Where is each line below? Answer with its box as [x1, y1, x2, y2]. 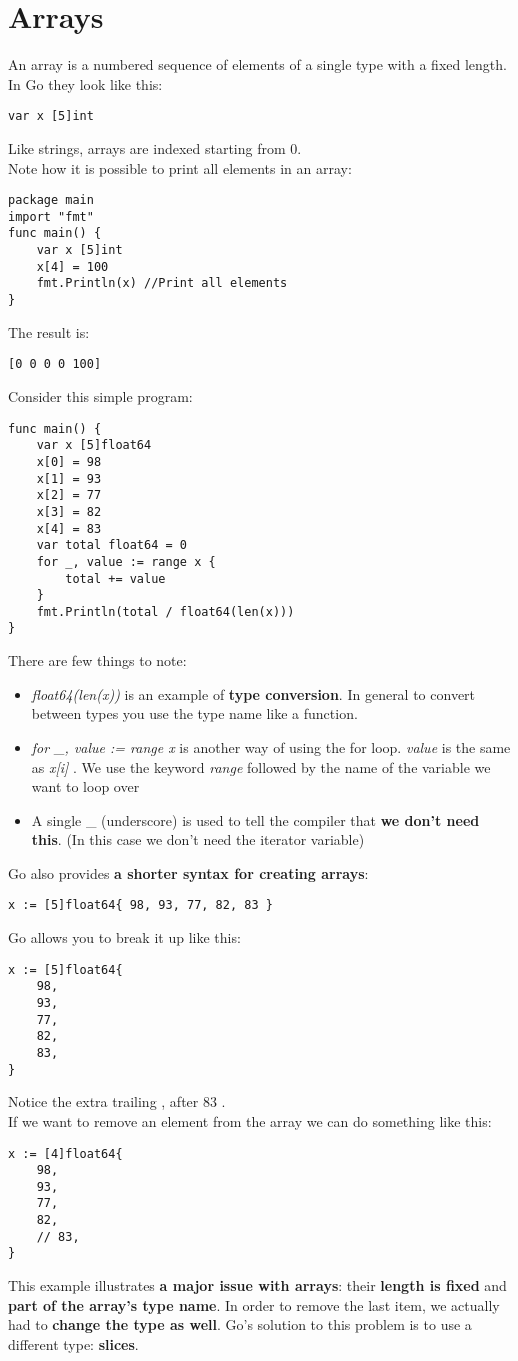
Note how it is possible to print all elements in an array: [8, 157, 352, 178]
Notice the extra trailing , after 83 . [8, 1091, 226, 1112]
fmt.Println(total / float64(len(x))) [36, 604, 295, 619]
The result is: [8, 321, 90, 342]
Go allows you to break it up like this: [8, 927, 241, 948]
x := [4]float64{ [8, 1146, 123, 1161]
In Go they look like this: [8, 73, 163, 94]
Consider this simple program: [8, 386, 193, 406]
